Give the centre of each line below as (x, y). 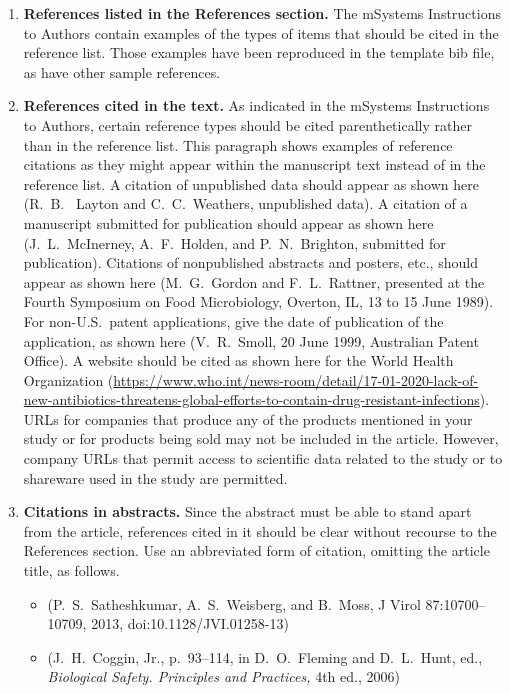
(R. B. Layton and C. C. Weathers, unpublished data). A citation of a (245, 203)
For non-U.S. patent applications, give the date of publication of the (233, 320)
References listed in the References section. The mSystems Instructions (262, 13)
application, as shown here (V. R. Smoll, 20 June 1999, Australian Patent (251, 340)
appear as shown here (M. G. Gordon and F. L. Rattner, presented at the (254, 281)
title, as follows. (71, 570)
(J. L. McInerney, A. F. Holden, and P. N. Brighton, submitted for (234, 242)
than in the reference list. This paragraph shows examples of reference (238, 144)
